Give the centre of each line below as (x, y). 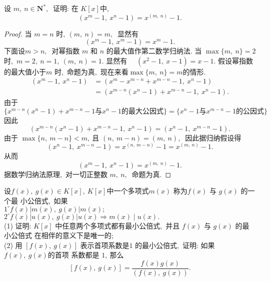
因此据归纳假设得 (213, 137)
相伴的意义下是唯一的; (77, 235)
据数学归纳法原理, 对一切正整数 (56, 174)
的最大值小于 (25, 71)
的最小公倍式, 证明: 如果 (175, 245)
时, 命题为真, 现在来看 (91, 71)
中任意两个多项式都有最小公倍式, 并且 (117, 225)
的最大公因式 (143, 112)
